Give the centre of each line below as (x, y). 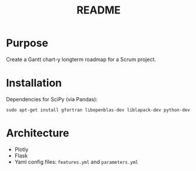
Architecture (38, 133)
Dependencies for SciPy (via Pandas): (52, 99)
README (99, 10)
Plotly (21, 149)
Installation (34, 83)
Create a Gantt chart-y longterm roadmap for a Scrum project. (81, 59)
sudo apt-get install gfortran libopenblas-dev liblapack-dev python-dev (98, 110)
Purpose (27, 43)
